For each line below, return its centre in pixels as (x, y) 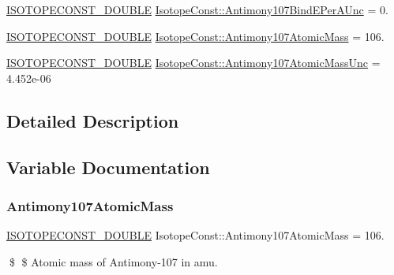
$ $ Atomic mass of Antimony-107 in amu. (113, 261)
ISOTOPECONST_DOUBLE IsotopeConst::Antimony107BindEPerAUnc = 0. (197, 9)
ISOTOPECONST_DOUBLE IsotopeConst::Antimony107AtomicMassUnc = (193, 63)
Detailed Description (93, 120)
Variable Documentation (108, 167)
